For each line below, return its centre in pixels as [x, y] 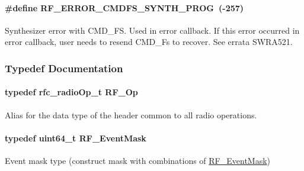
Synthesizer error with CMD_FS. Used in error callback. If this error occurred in [152, 30]
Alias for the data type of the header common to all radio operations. [131, 114]
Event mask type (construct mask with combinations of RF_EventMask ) [138, 161]
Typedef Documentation [64, 68]
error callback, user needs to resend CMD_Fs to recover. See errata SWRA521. [149, 42]
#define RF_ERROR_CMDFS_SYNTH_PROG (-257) [124, 7]
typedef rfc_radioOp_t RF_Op [71, 92]
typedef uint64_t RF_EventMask [76, 138]
